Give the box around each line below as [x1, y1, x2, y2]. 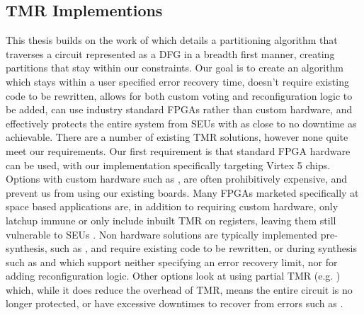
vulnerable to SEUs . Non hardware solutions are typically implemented [6, 227, 318, 241]
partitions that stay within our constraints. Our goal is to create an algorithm [6, 60, 344, 75]
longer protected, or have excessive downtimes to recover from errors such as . [6, 296, 343, 311]
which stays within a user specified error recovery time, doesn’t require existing [6, 74, 349, 88]
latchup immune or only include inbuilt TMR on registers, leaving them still [6, 212, 336, 227]
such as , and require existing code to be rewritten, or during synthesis [50, 241, 357, 256]
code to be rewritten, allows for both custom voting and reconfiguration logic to [6, 88, 353, 103]
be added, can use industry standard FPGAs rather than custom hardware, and [6, 102, 353, 117]
